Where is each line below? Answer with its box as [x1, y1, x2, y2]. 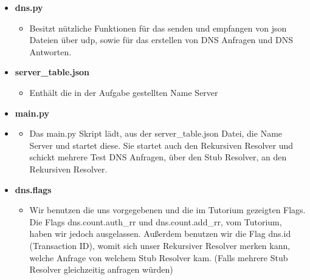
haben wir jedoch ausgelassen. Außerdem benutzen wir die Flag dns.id [29, 227, 291, 240]
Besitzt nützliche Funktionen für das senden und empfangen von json [29, 21, 287, 34]
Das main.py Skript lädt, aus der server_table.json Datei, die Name [29, 127, 283, 140]
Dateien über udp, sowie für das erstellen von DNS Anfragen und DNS [29, 33, 294, 46]
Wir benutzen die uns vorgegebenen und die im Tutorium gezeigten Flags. [29, 203, 306, 216]
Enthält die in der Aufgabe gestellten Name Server [29, 86, 218, 98]
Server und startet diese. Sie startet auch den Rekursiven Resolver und [29, 138, 294, 151]
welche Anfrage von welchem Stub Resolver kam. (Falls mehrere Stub [29, 251, 288, 264]
